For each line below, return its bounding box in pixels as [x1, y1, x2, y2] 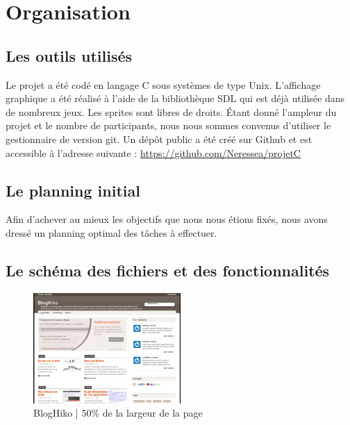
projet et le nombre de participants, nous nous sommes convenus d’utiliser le [6, 118, 331, 133]
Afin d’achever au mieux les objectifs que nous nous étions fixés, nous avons [6, 212, 328, 226]
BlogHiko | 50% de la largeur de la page [33, 406, 203, 420]
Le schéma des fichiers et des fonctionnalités [6, 259, 330, 281]
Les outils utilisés [6, 44, 133, 66]
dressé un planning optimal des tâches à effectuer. [6, 225, 217, 240]
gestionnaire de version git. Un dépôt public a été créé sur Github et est [6, 131, 312, 146]
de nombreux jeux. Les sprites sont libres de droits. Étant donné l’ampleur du [6, 104, 337, 119]
